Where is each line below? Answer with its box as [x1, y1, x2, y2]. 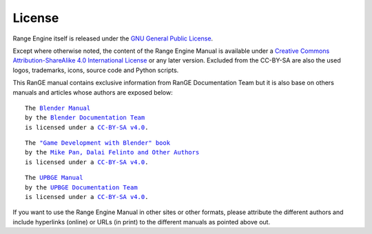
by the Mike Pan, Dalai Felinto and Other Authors [25, 148, 200, 156]
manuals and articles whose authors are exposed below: [12, 88, 173, 96]
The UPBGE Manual [25, 174, 83, 182]
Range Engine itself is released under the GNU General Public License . [12, 34, 214, 43]
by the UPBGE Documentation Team [25, 183, 138, 191]
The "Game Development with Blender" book [25, 139, 171, 147]
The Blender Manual [25, 104, 91, 112]
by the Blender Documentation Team [25, 114, 145, 121]
